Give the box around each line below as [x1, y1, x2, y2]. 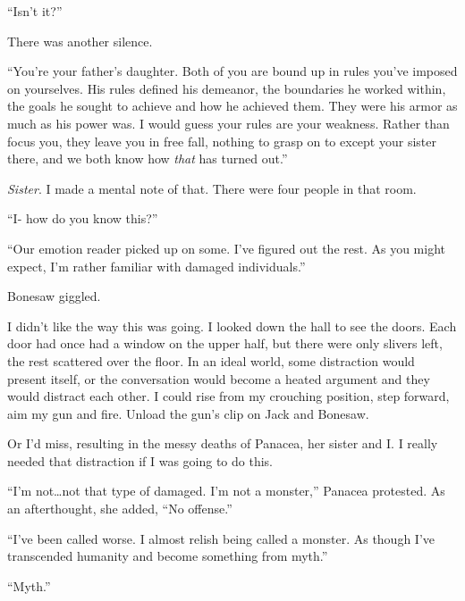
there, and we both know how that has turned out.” [7, 149, 288, 168]
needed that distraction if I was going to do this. [7, 451, 273, 470]
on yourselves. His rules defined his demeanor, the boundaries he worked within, [7, 79, 446, 97]
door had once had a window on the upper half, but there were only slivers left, [7, 334, 443, 353]
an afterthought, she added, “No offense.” [7, 499, 232, 518]
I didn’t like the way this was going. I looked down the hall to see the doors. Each [7, 316, 457, 335]
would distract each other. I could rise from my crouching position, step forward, [7, 387, 450, 405]
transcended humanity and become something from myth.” [7, 547, 328, 565]
